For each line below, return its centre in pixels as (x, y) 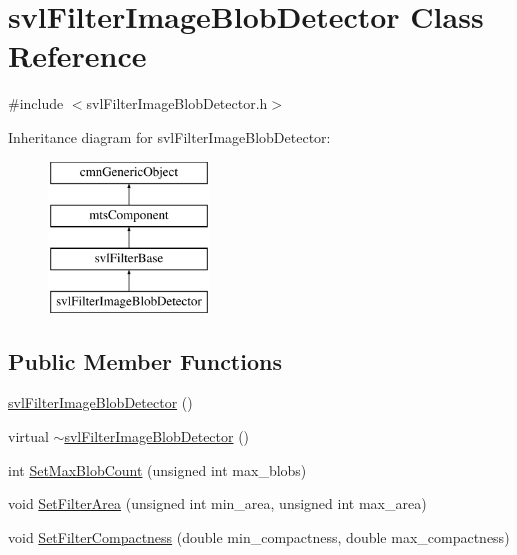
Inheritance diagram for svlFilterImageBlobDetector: (169, 136)
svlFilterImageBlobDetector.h (177, 103)
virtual (28, 436)
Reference (77, 55)
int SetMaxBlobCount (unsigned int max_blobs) (157, 469)
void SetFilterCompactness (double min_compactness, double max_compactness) (259, 536)
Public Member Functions (145, 360)
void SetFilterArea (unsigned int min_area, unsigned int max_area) (217, 503)
